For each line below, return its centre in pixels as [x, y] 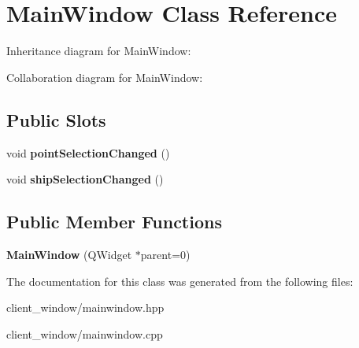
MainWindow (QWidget [69, 254]
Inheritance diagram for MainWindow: [99, 51]
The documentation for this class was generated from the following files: [180, 281]
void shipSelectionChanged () [85, 179]
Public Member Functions [114, 222]
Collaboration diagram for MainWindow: [105, 77]
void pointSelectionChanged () [88, 152]
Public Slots [56, 119]
